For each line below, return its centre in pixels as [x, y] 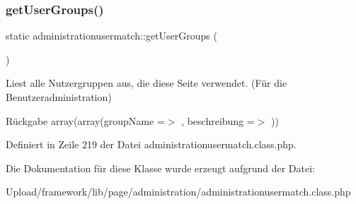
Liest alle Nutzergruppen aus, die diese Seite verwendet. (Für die [147, 83]
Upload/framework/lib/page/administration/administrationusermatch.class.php [178, 192]
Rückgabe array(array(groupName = [85, 120]
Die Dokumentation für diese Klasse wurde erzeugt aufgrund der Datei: [160, 168]
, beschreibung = [218, 120]
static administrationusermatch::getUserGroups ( [111, 36]
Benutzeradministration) [59, 97]
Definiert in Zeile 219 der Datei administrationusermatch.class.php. [151, 144]
